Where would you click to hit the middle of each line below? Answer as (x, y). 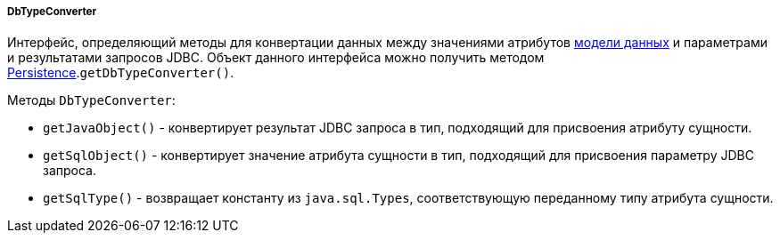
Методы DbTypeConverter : (91, 100)
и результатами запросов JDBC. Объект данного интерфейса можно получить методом (276, 58)
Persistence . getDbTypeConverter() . (121, 73)
